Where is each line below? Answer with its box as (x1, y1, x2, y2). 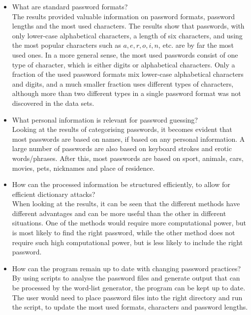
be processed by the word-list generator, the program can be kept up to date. (12, 283, 246, 293)
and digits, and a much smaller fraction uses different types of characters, (12, 78, 234, 89)
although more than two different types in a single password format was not (12, 88, 241, 98)
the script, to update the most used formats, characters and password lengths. (12, 302, 248, 312)
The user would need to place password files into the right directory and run (12, 292, 243, 302)
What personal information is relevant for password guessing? (12, 114, 198, 125)
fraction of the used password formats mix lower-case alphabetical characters (12, 69, 244, 79)
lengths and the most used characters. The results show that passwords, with (12, 21, 245, 31)
